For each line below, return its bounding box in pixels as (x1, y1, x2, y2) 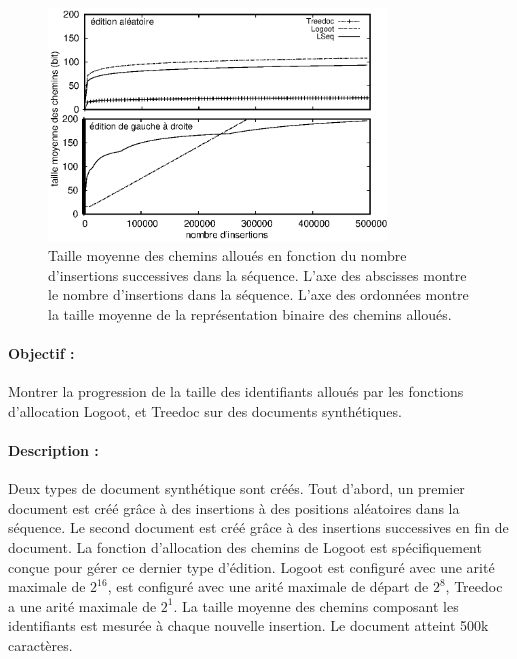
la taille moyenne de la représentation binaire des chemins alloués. (48, 303, 452, 324)
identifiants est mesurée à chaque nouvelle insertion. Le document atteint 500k (8, 615, 489, 636)
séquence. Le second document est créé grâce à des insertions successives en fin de (8, 517, 509, 538)
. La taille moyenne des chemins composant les (173, 595, 459, 616)
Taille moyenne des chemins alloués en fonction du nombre (48, 244, 407, 265)
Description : (8, 439, 99, 460)
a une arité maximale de (8, 595, 157, 616)
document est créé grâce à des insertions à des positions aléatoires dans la (8, 497, 460, 518)
